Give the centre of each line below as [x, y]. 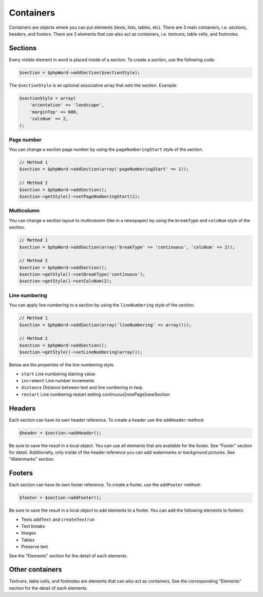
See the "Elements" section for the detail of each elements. [68, 556]
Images [29, 533]
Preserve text [35, 547]
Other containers [35, 569]
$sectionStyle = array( [48, 98]
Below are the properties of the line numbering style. [62, 365]
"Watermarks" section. [32, 459]
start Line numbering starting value [58, 374]
